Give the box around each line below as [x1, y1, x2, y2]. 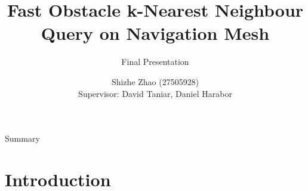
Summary [5, 132, 40, 145]
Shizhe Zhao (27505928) [111, 75, 199, 87]
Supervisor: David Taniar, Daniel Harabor [78, 87, 232, 99]
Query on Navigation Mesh [41, 21, 270, 45]
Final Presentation [121, 55, 189, 68]
